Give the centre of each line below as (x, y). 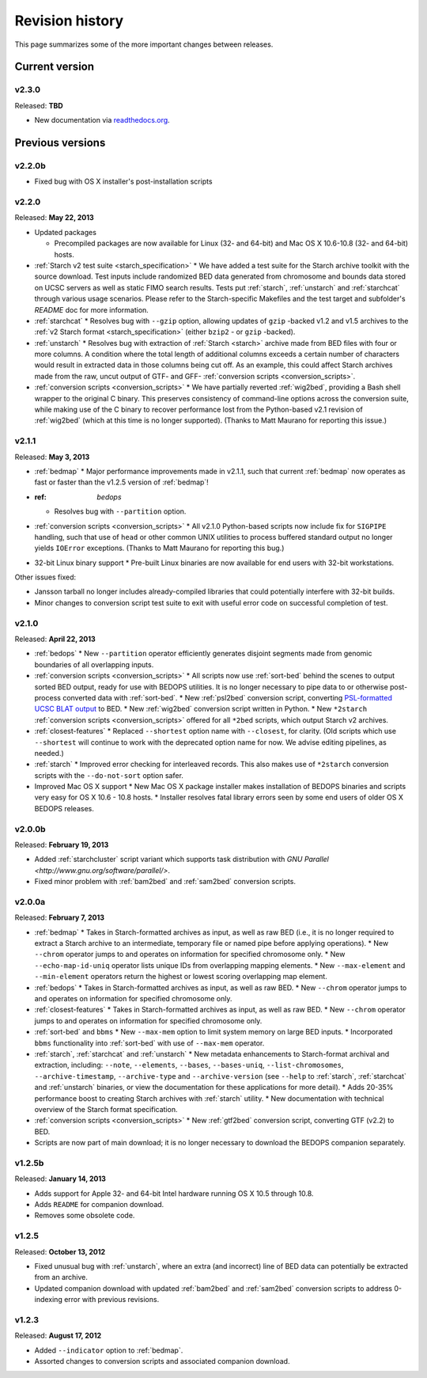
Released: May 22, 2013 (54, 218)
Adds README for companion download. (99, 1205)
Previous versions (60, 142)
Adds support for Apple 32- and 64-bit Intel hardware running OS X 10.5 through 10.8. (174, 1193)
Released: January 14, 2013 (60, 1179)
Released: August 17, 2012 (58, 1336)
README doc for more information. (92, 309)
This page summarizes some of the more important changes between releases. (144, 44)
